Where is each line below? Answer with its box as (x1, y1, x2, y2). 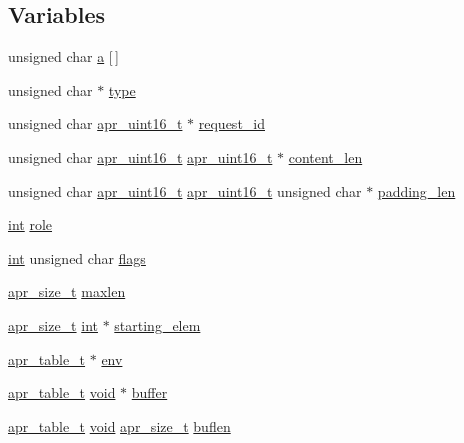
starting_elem (114, 314, 201, 335)
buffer (131, 382, 168, 403)
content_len (288, 146, 363, 167)
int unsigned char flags (8, 247, 146, 268)
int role (8, 214, 53, 235)
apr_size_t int (8, 314, 98, 335)
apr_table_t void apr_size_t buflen (8, 415, 231, 436)
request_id (198, 113, 265, 134)
